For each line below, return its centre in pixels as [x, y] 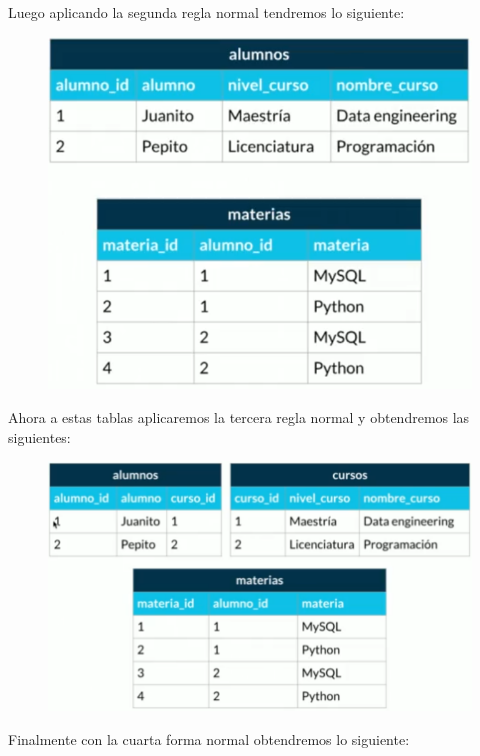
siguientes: [39, 436]
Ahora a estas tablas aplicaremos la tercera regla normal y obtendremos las [239, 416]
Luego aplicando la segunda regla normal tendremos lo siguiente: [206, 12]
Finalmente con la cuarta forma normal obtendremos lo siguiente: [209, 738]
